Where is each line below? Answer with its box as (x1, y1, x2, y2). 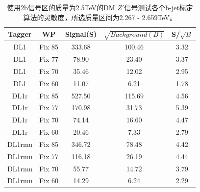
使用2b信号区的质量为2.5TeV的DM (6, 2, 115, 12)
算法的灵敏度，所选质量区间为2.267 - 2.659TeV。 (23, 12, 176, 22)
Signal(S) (65, 29, 97, 39)
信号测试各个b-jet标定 (124, 2, 193, 12)
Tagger (8, 29, 32, 39)
